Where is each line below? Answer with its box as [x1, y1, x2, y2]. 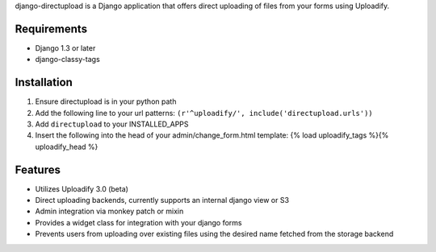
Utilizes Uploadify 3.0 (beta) [35, 184, 129, 193]
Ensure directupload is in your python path [35, 97, 177, 106]
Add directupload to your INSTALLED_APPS [35, 119, 189, 129]
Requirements [15, 22, 88, 35]
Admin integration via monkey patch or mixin [35, 206, 184, 217]
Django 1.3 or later [35, 43, 96, 52]
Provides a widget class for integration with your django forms [35, 217, 242, 227]
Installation [15, 76, 73, 89]
